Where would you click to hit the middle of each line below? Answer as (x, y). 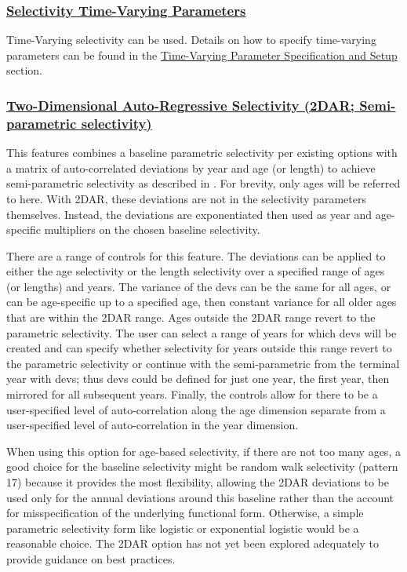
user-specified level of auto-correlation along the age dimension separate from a (196, 409)
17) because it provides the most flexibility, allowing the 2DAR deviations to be (198, 482)
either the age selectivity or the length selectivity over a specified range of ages (196, 271)
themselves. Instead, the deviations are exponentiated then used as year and (189, 214)
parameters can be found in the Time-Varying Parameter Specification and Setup (202, 55)
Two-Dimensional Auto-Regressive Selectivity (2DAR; (180, 105)
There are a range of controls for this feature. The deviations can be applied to (196, 255)
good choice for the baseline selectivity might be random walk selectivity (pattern (202, 466)
